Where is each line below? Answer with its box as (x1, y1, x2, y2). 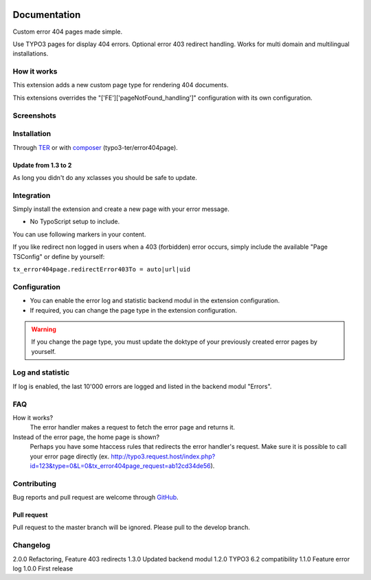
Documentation (12, 9, 81, 21)
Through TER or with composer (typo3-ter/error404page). (12, 143, 178, 151)
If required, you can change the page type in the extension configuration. (30, 306, 237, 314)
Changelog (12, 540, 51, 550)
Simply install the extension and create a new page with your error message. (12, 205, 230, 213)
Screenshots (12, 111, 56, 120)
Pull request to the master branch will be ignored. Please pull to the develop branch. (12, 523, 251, 532)
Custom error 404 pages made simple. (12, 27, 123, 36)
